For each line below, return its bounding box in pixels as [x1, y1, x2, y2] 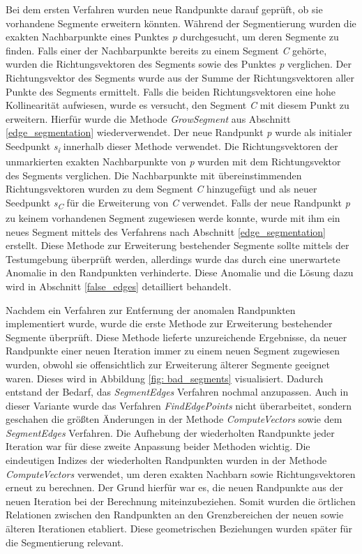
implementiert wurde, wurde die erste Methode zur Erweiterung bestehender [6, 316, 333, 331]
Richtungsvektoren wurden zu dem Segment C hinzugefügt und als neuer [6, 181, 317, 196]
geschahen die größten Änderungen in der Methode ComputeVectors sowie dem [6, 412, 342, 426]
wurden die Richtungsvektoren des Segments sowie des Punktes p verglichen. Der [6, 57, 352, 71]
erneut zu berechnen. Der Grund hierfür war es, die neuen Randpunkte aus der [6, 480, 343, 495]
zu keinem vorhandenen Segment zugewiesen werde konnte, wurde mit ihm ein [6, 210, 340, 225]
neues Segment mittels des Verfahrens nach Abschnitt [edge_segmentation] [6, 224, 326, 239]
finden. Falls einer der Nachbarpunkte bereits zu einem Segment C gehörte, [6, 43, 327, 57]
